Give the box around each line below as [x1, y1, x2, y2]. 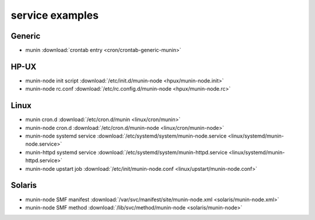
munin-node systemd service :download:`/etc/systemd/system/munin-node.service [25, 132, 227, 140]
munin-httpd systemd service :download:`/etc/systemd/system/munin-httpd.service [25, 149, 228, 156]
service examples [10, 9, 99, 22]
